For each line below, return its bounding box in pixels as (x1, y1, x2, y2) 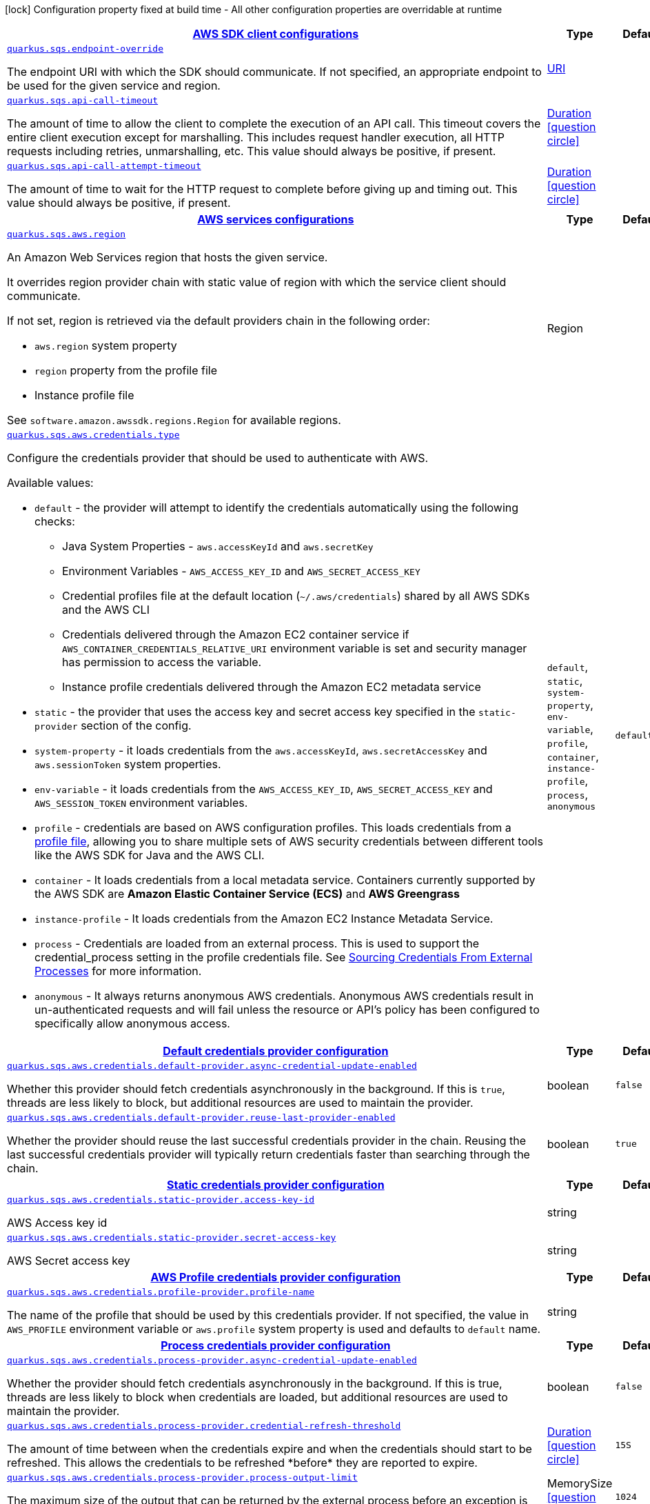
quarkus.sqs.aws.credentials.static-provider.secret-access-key (7, 1232, 336, 1243)
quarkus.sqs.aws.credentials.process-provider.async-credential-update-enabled (7, 1355, 417, 1365)
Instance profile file (34, 388, 134, 402)
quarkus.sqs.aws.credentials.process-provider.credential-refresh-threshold (7, 1421, 401, 1431)
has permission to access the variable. (62, 655, 262, 669)
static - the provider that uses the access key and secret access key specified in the (34, 705, 476, 719)
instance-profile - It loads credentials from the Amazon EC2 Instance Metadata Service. (34, 912, 494, 925)
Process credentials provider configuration (161, 1338, 391, 1352)
